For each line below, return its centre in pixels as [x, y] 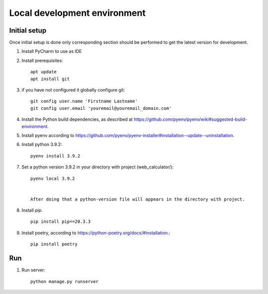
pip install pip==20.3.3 [61, 222]
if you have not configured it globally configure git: [73, 90]
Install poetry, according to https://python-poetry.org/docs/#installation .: [96, 233]
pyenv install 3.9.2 [55, 156]
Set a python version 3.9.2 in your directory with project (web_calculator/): [98, 167]
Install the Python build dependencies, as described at [77, 119]
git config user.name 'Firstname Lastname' [84, 101]
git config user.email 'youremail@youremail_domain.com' [101, 108]
